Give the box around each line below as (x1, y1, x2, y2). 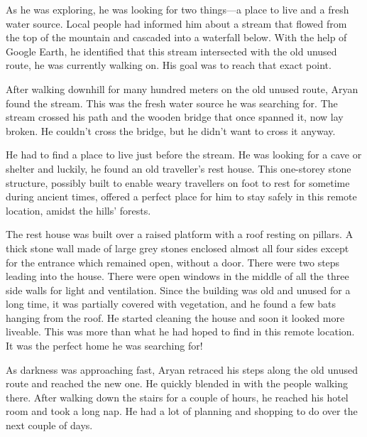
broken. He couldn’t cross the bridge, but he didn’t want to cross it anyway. (6, 123, 336, 138)
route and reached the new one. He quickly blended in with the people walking (6, 376, 348, 391)
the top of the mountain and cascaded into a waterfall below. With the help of (6, 30, 347, 45)
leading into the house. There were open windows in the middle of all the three (6, 269, 349, 284)
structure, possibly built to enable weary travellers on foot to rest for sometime (6, 175, 350, 190)
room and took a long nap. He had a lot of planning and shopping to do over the (6, 404, 358, 419)
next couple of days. (6, 418, 93, 433)
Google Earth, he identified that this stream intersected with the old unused (6, 43, 337, 58)
